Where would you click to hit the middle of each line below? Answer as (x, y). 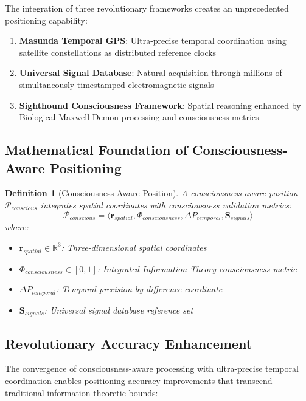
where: (17, 227)
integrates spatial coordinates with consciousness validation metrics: (166, 204)
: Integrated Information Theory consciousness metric (197, 268)
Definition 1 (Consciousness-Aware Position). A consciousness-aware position (151, 193)
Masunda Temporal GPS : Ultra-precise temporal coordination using (153, 40)
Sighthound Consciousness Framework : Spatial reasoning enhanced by (160, 105)
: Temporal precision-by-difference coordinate (139, 289)
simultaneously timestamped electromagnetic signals (116, 84)
